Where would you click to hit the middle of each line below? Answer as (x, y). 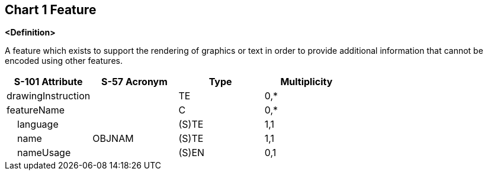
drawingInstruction (49, 96)
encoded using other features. (64, 61)
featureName (36, 110)
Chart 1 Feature (51, 10)
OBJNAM (113, 139)
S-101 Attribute (48, 82)
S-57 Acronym (134, 82)
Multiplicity (306, 82)
